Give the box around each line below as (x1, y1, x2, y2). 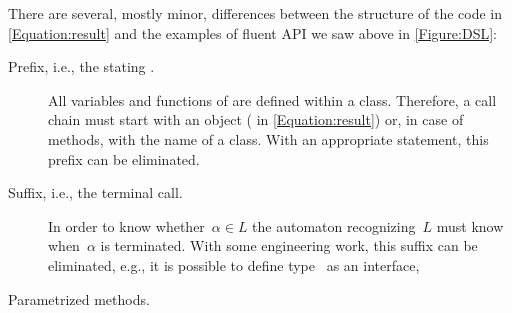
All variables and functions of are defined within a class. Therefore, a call (48, 89, 497, 110)
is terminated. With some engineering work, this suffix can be (100, 235, 478, 256)
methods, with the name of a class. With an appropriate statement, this (48, 128, 489, 149)
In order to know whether (48, 215, 205, 236)
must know (436, 215, 504, 236)
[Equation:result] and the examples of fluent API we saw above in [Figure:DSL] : (8, 22, 498, 43)
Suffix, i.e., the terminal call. (8, 182, 183, 203)
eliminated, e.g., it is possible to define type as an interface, (48, 254, 420, 275)
